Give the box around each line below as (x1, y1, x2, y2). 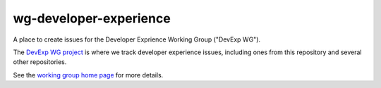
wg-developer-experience (13, 11, 171, 26)
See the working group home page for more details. (13, 70, 164, 79)
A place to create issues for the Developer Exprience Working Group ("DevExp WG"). (13, 35, 261, 44)
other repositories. (13, 58, 67, 66)
